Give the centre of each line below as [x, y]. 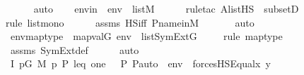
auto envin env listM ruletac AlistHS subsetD [166, 8]
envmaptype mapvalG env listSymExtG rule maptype [146, 36]
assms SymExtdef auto [75, 49]
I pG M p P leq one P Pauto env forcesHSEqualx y [140, 63]
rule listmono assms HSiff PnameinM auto [130, 22]
